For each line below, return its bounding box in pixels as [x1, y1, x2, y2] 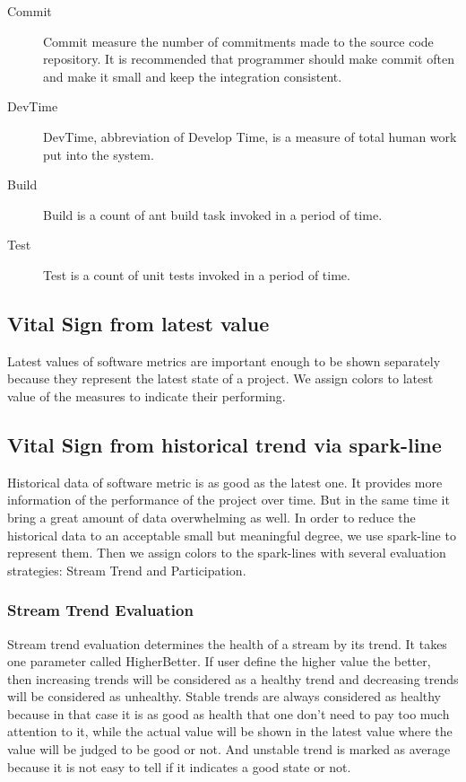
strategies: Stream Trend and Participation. [7, 560, 246, 579]
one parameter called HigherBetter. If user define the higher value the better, [7, 652, 431, 671]
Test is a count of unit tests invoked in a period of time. [43, 265, 350, 284]
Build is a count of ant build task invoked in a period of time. [43, 205, 383, 224]
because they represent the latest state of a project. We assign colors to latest [7, 369, 434, 388]
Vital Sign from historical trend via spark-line [7, 430, 442, 458]
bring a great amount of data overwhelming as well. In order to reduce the [7, 507, 416, 526]
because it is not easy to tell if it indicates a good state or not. [7, 757, 351, 776]
